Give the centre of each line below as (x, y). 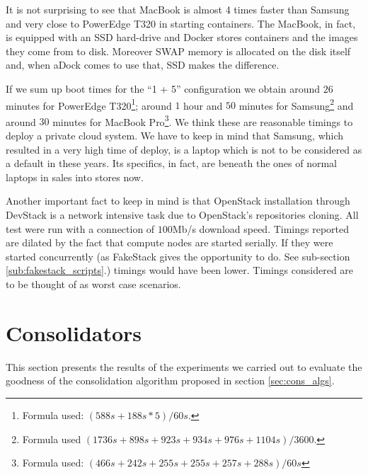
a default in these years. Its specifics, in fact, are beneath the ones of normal (171, 163)
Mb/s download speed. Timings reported (261, 228)
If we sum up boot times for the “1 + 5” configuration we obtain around (163, 88)
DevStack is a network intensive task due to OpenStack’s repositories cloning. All (182, 215)
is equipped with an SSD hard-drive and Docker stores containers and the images (182, 37)
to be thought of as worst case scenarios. (93, 284)
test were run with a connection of (80, 228)
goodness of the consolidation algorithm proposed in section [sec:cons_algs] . (170, 380)
